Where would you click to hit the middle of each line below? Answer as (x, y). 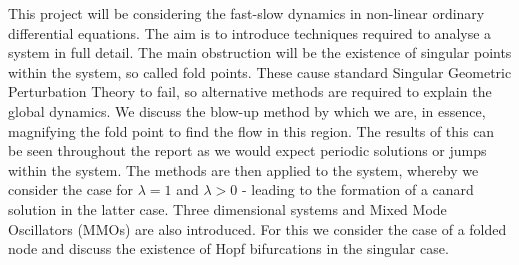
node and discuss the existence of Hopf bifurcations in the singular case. (228, 248)
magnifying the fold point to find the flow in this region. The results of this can (251, 130)
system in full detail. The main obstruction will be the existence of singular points (260, 52)
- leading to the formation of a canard (357, 189)
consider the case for (71, 189)
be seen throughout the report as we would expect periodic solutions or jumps (247, 150)
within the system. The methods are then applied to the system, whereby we (243, 169)
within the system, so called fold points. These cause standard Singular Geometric (260, 71)
